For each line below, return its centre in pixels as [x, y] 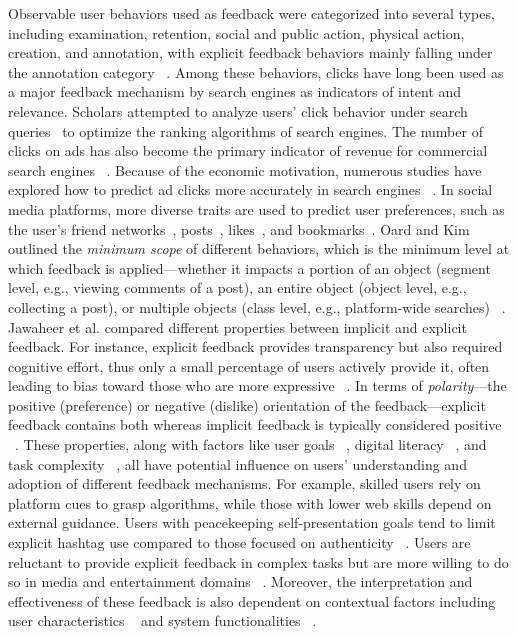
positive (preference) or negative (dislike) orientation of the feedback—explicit [247, 404]
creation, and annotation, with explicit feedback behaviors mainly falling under [250, 52]
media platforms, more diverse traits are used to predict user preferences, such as [256, 208]
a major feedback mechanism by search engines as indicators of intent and [235, 91]
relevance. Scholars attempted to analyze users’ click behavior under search [238, 110]
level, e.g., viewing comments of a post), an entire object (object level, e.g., [237, 287]
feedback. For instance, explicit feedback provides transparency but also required [255, 346]
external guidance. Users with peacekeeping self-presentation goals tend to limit [252, 522]
